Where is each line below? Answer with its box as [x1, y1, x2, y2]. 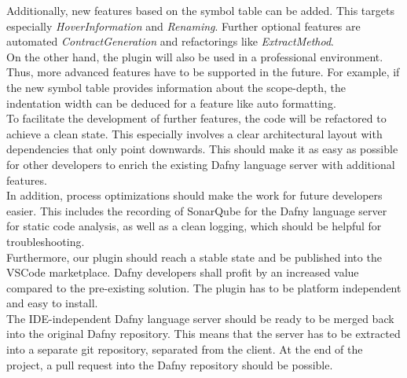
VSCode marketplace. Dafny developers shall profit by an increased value [6, 264, 359, 281]
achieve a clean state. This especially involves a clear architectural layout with [6, 125, 383, 141]
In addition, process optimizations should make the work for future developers [6, 187, 383, 204]
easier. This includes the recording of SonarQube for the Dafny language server [6, 202, 387, 218]
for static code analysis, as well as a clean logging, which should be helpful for [6, 218, 382, 234]
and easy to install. [6, 295, 98, 311]
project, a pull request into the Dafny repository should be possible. [6, 356, 333, 372]
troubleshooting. [6, 233, 85, 249]
